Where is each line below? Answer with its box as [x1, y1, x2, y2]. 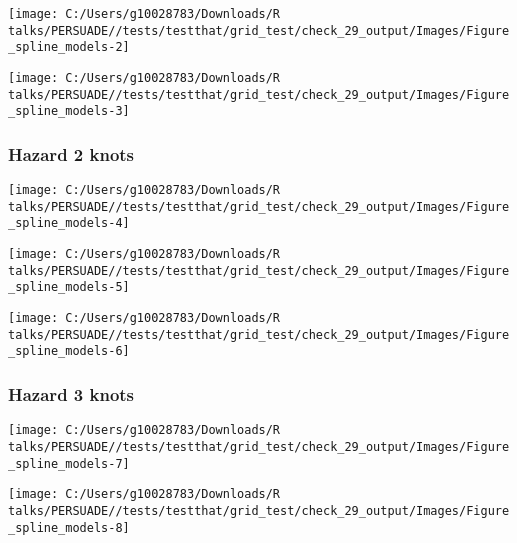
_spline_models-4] [8, 216, 130, 231]
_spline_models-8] [8, 520, 130, 535]
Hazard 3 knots [8, 381, 135, 406]
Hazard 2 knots [8, 141, 135, 166]
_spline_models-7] [8, 456, 130, 471]
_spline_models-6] [8, 344, 130, 359]
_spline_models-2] [8, 40, 130, 55]
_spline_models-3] [8, 104, 130, 119]
